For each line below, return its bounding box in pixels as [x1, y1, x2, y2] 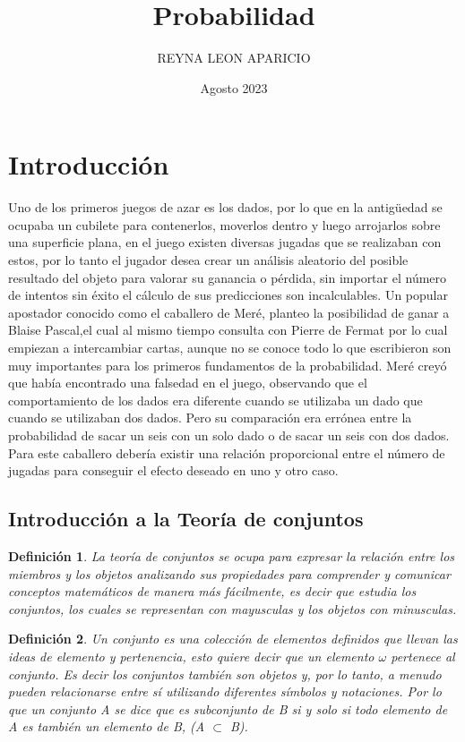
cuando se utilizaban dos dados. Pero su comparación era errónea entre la [8, 408, 412, 427]
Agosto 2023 [200, 78, 268, 97]
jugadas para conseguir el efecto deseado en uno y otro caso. [8, 461, 339, 480]
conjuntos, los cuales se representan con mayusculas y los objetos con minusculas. [8, 599, 457, 618]
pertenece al [391, 646, 455, 665]
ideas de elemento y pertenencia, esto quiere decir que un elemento [8, 646, 375, 665]
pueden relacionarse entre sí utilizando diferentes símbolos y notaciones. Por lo [8, 682, 442, 701]
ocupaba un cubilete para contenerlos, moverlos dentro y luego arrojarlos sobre [8, 215, 441, 234]
